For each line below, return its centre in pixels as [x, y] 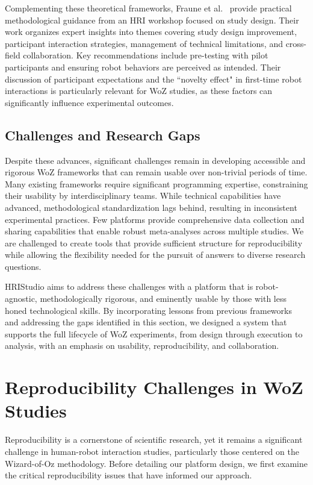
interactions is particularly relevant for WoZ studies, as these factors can [139, 91]
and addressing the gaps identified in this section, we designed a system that [146, 322]
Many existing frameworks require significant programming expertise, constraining [156, 183]
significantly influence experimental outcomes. [89, 102]
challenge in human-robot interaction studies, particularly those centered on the [152, 451]
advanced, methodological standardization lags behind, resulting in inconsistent [151, 207]
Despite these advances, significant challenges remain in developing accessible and [155, 160]
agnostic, [21, 299]
